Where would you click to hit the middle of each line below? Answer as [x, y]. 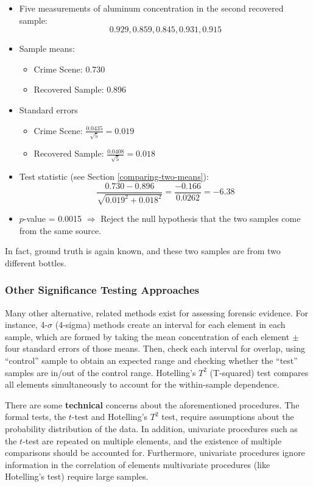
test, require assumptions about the [228, 417]
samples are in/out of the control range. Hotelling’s [100, 372]
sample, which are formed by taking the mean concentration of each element [147, 336]
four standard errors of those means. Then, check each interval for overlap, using [155, 348]
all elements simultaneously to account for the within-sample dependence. [142, 384]
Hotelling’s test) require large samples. [77, 476]
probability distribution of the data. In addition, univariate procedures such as [151, 428]
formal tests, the [36, 417]
